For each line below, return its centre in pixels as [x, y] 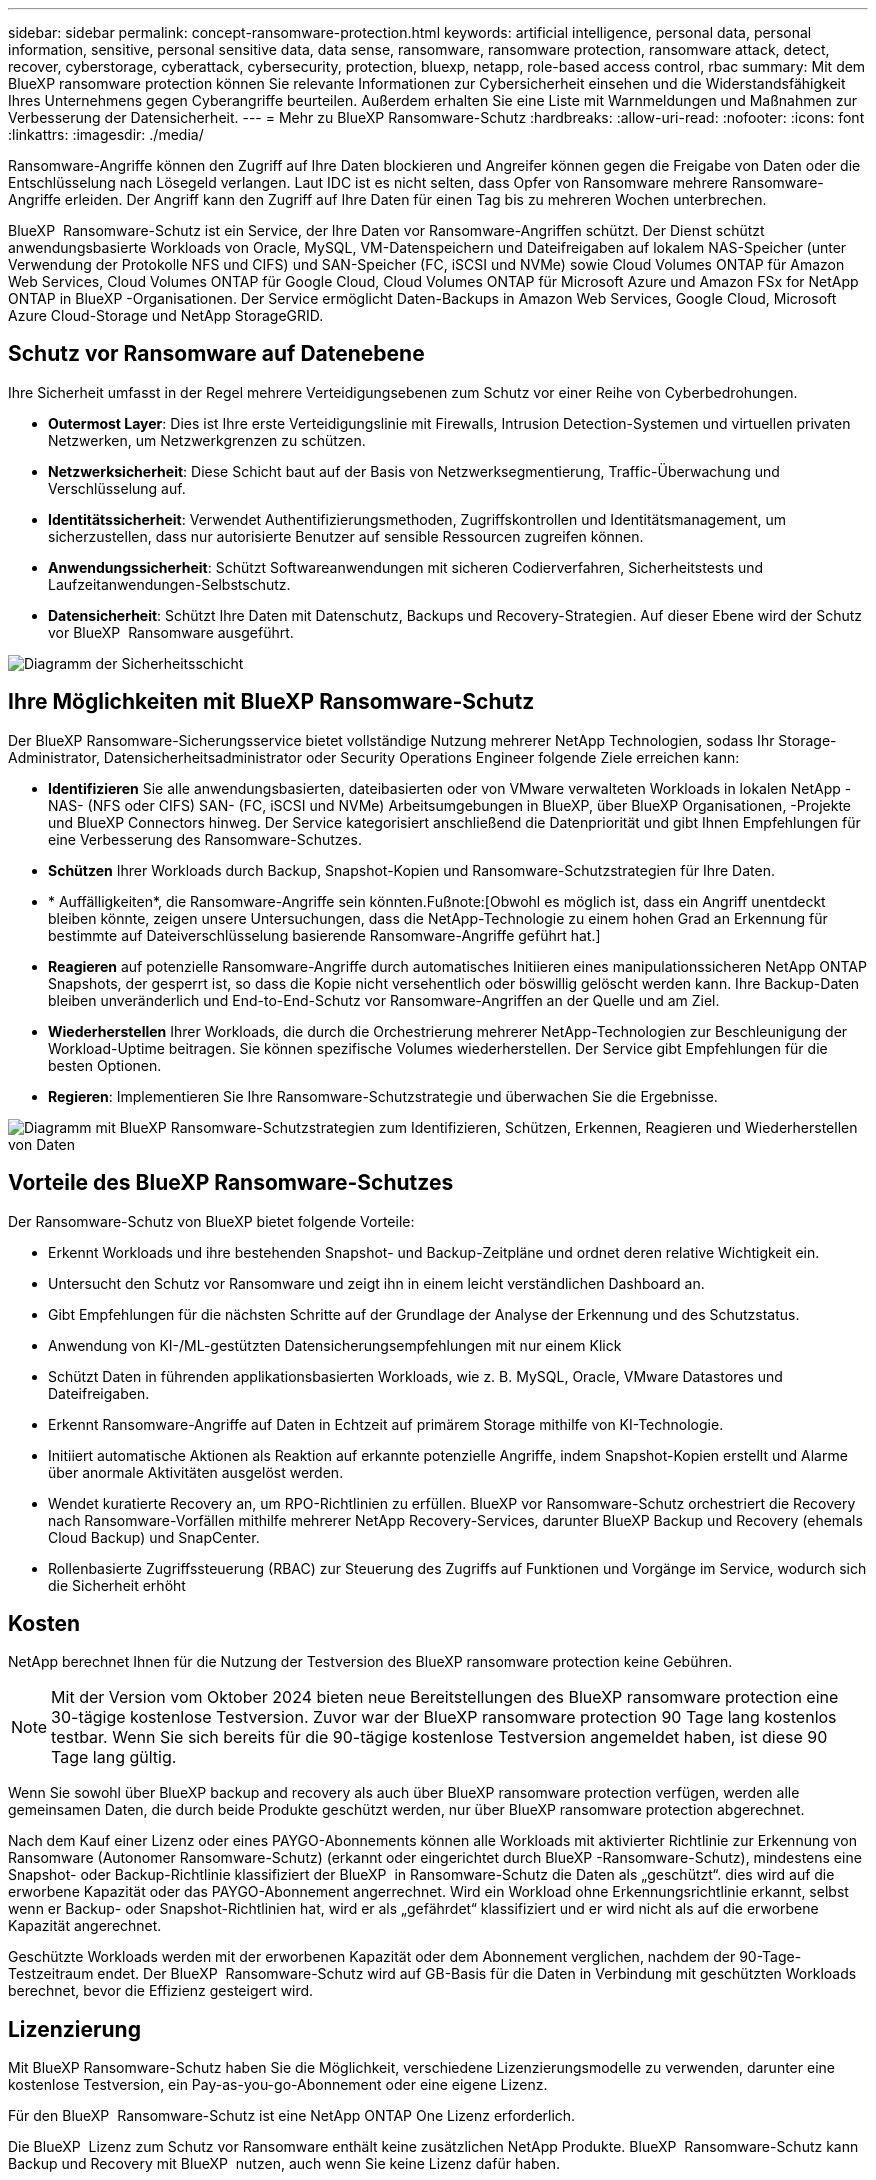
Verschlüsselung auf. [117, 488]
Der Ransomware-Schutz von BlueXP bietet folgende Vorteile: [211, 1221]
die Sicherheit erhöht [117, 1585]
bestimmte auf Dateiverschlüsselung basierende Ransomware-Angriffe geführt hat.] [324, 935]
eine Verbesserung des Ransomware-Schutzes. [205, 839]
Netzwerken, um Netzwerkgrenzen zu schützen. [207, 440]
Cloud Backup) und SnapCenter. [154, 1537]
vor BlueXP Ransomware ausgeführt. [171, 632]
